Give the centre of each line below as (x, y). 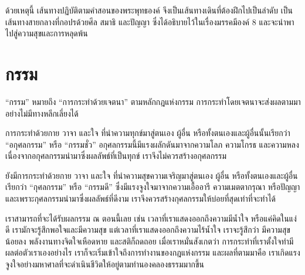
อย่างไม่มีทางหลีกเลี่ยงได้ (42, 113)
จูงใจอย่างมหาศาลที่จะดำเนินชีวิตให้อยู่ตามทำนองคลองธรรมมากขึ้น (105, 264)
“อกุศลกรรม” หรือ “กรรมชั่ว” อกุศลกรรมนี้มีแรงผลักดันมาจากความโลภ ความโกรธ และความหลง (152, 144)
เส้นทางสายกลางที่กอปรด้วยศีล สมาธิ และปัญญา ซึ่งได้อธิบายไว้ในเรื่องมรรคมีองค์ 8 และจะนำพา (150, 21)
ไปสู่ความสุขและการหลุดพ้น (47, 33)
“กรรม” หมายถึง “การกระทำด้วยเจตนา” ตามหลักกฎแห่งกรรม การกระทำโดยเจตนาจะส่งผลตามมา (153, 101)
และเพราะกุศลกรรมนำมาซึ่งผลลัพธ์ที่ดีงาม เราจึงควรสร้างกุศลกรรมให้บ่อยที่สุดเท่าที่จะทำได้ (141, 198)
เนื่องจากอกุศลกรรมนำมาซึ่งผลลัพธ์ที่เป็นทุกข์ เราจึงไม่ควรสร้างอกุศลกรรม (116, 156)
